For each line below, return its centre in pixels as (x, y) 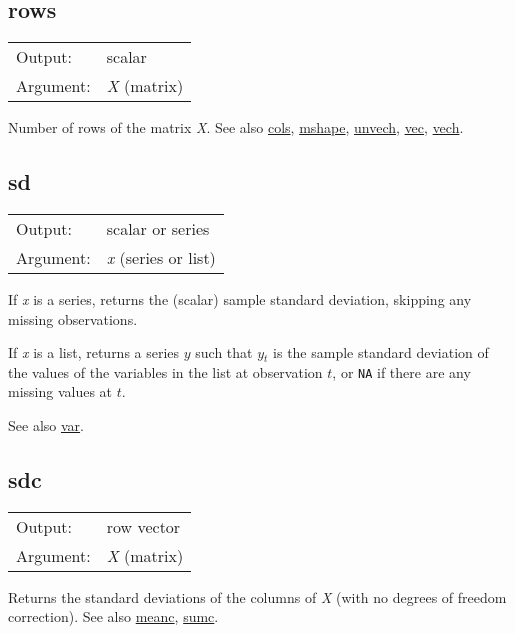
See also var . (46, 425)
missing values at (60, 391)
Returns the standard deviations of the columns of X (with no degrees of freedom (257, 596)
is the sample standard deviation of (381, 352)
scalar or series (158, 228)
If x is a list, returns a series (94, 352)
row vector (143, 526)
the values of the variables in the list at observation (165, 371)
